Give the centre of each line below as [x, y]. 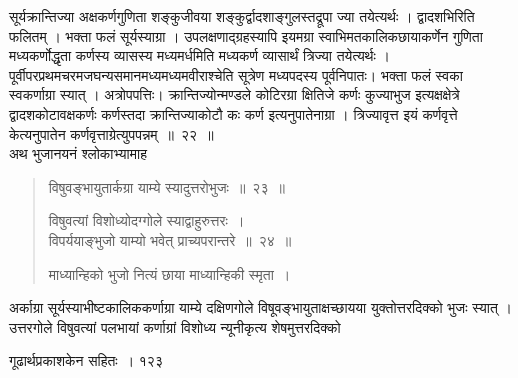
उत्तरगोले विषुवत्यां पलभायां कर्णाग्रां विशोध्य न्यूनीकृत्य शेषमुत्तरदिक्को [175, 326]
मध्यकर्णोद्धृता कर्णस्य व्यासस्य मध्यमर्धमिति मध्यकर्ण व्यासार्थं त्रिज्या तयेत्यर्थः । [199, 55]
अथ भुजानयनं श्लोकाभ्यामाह [78, 153]
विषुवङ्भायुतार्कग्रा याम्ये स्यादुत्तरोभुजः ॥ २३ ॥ [166, 186]
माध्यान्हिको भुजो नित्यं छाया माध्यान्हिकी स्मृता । [169, 273]
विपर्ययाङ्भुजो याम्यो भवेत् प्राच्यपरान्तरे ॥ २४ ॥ [170, 239]
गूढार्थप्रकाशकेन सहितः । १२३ [86, 360]
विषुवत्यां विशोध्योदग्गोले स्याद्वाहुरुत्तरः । [146, 220]
